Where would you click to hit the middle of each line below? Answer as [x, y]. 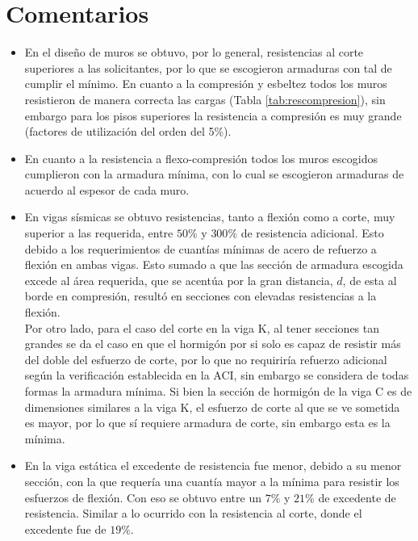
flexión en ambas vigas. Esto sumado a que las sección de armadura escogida [214, 264]
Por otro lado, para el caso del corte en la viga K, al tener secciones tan [202, 327]
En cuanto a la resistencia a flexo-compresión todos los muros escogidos [201, 158]
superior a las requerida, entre [99, 233]
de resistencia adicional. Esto [312, 233]
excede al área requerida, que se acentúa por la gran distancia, [179, 280]
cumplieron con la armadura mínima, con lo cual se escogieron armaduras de [214, 174]
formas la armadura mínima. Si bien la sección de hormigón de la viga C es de [218, 391]
